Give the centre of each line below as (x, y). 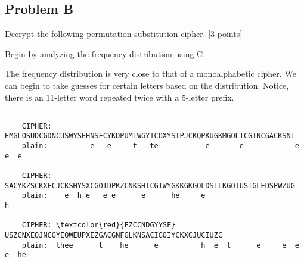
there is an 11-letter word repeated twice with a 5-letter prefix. (120, 97)
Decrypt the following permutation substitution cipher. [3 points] (124, 34)
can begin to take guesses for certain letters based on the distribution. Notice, (147, 85)
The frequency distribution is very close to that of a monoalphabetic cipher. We (151, 74)
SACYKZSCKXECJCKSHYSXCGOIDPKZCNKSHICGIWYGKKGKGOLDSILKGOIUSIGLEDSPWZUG (150, 185)
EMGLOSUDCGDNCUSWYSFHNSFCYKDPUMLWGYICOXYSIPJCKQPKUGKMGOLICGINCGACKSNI (150, 136)
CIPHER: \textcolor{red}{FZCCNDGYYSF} (99, 225)
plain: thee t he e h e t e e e (160, 245)
